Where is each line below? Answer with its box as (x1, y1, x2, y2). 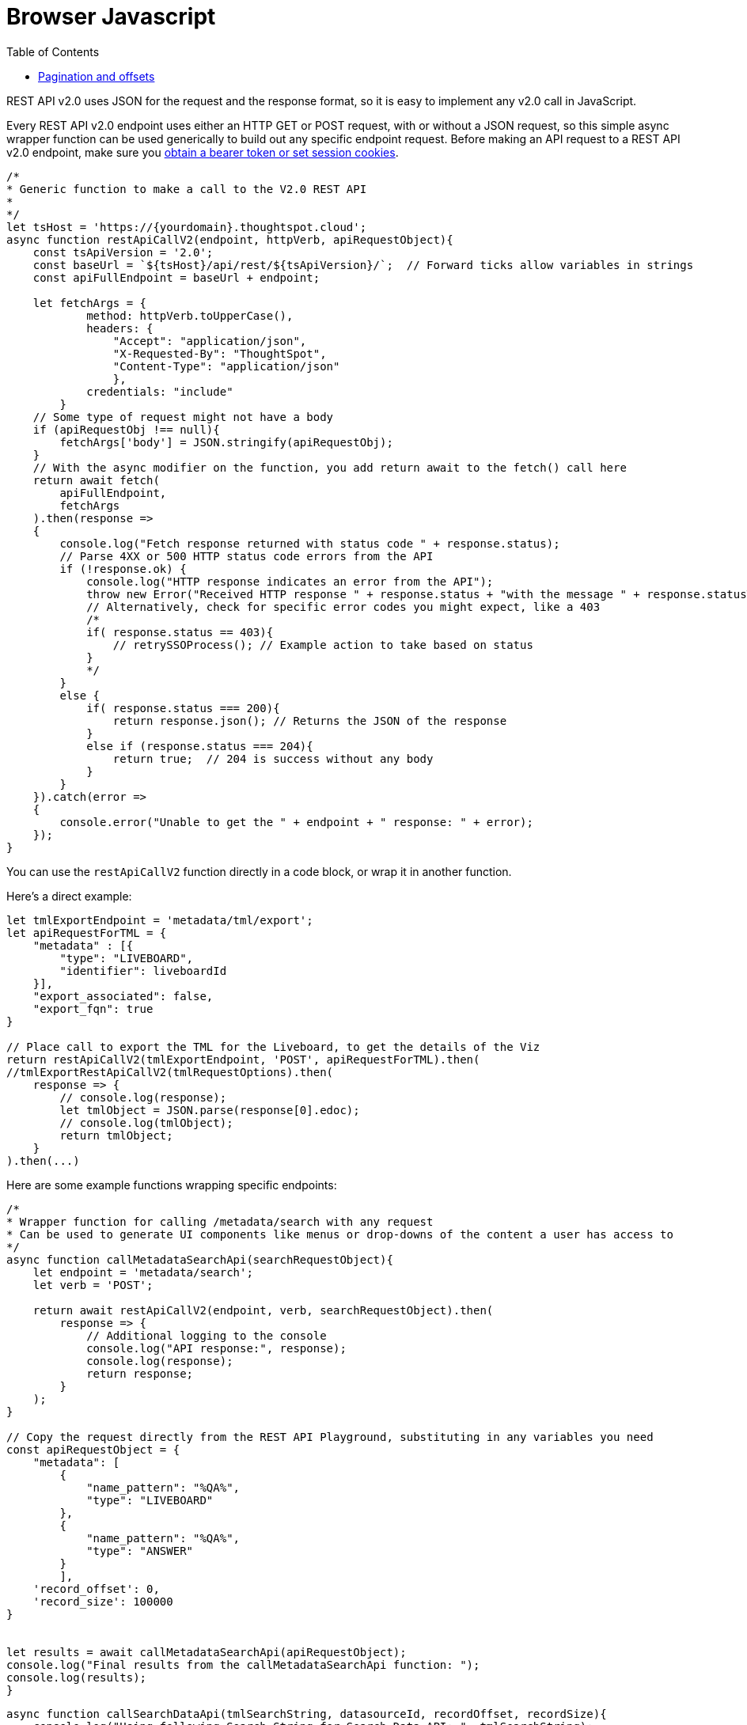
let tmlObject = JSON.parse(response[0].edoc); (59, 1103, 360, 1117)
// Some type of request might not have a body (32, 410, 334, 423)
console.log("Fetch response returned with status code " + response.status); (59, 536, 560, 550)
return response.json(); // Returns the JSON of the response (112, 714, 507, 727)
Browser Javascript (6, 3, 216, 30)
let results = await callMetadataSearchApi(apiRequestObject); (6, 1645, 407, 1659)
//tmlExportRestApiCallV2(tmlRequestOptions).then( (6, 1065, 334, 1079)
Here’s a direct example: (6, 889, 132, 903)
